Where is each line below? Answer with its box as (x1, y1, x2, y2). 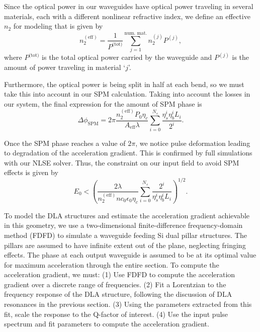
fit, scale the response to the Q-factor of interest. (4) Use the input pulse (4, 308, 228, 319)
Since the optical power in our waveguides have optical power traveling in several (4, 1, 253, 11)
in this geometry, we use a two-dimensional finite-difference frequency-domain (4, 220, 243, 230)
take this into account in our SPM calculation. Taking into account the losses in (4, 89, 250, 99)
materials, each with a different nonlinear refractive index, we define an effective (4, 11, 250, 21)
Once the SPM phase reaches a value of (4, 137, 126, 148)
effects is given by (4, 167, 58, 178)
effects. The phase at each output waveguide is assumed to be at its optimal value (4, 250, 256, 260)
